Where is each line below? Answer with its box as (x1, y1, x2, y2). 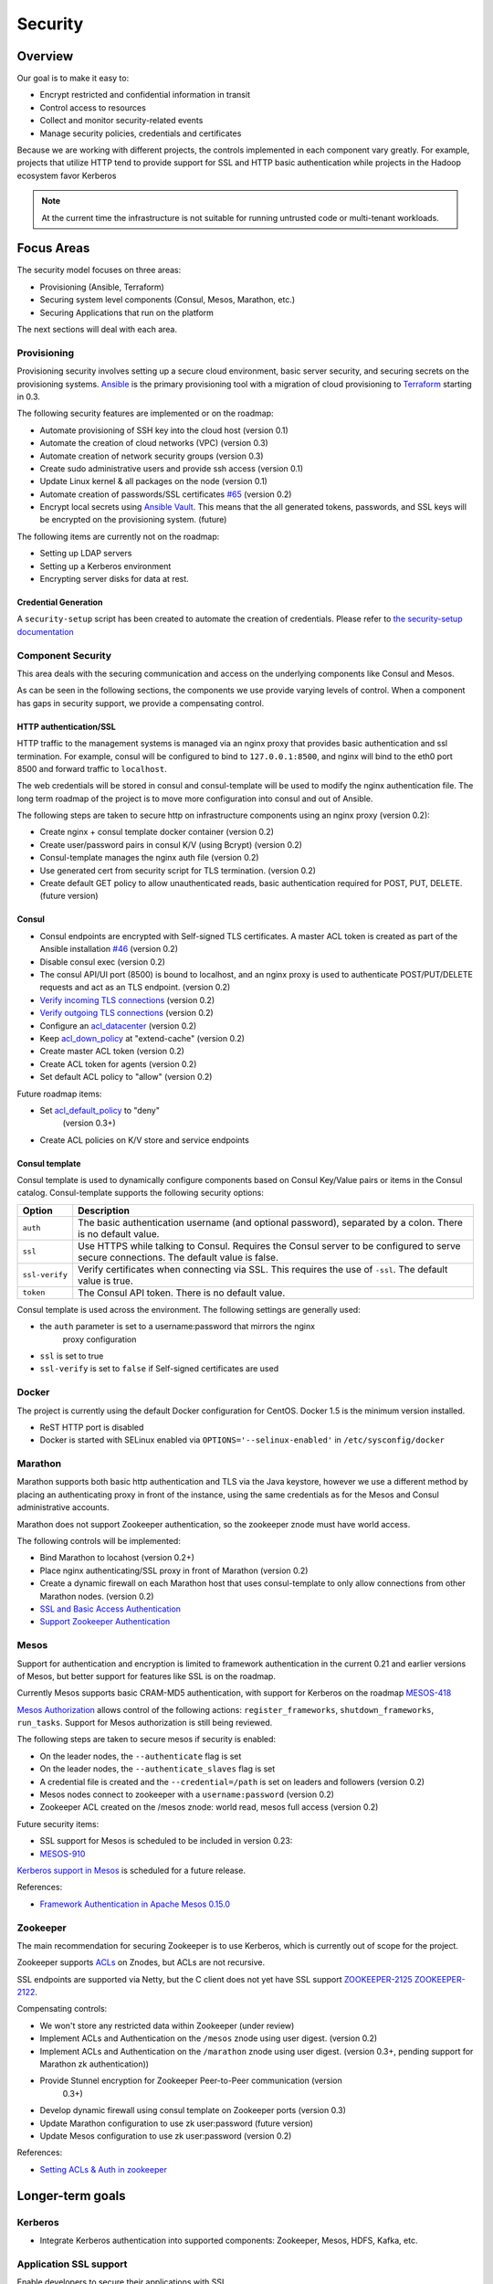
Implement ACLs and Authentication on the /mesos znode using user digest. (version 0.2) (39, 2033, 378, 2044)
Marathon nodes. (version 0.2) (39, 1591, 154, 1602)
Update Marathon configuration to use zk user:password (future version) (39, 2118, 314, 2129)
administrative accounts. (16, 1502, 110, 1513)
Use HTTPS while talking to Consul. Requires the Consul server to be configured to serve (78, 1239, 461, 1252)
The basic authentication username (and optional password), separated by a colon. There (78, 1216, 463, 1229)
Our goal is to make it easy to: (16, 73, 130, 84)
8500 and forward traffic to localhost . (16, 763, 168, 774)
